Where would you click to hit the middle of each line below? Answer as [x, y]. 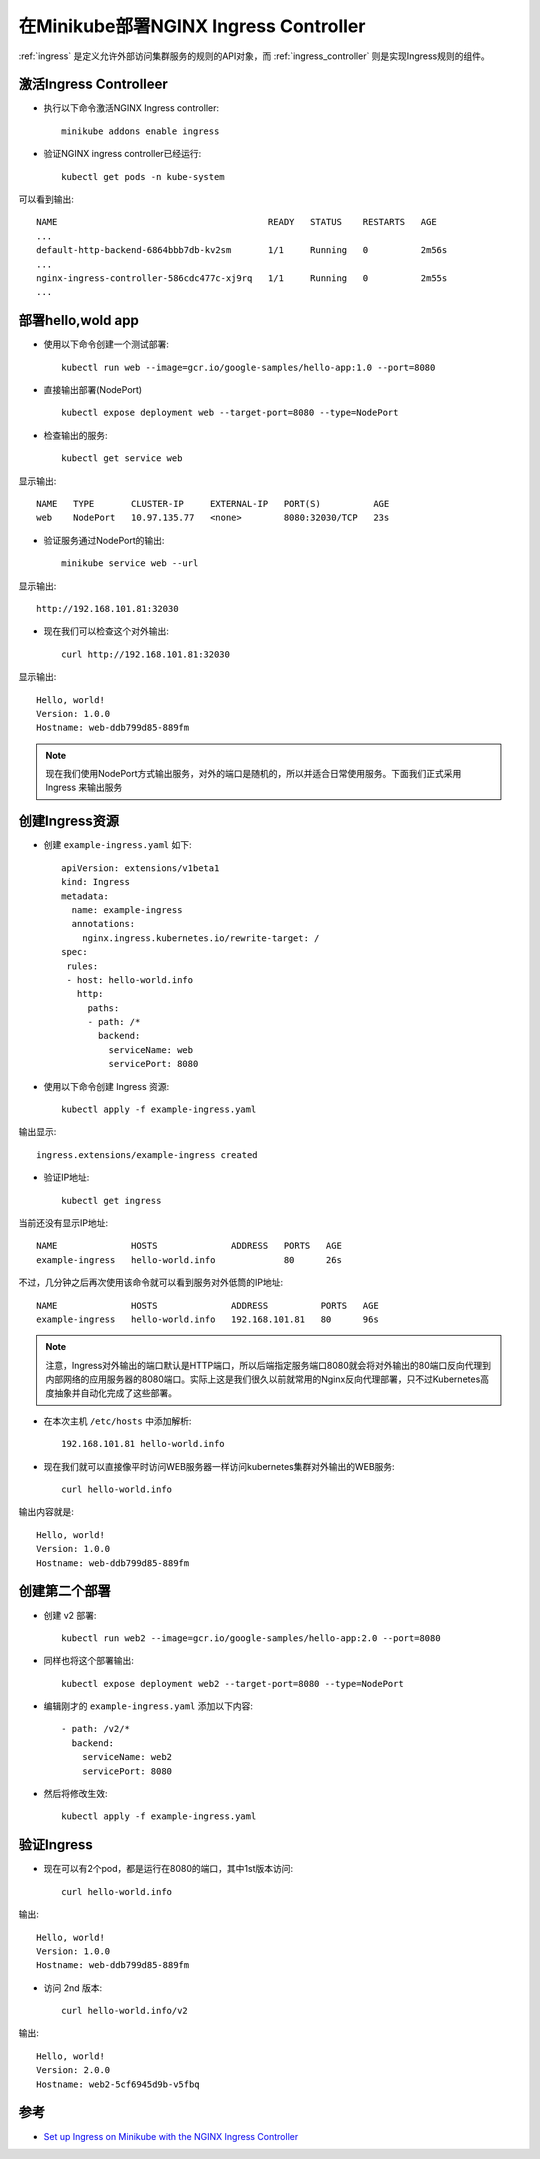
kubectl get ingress [111, 1200]
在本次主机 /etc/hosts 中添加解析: [117, 1421]
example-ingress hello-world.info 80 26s [189, 1259]
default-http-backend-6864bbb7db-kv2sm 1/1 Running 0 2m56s [242, 250]
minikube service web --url [130, 563]
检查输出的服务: [76, 435]
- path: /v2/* [95, 1729]
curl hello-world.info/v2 [125, 2011]
